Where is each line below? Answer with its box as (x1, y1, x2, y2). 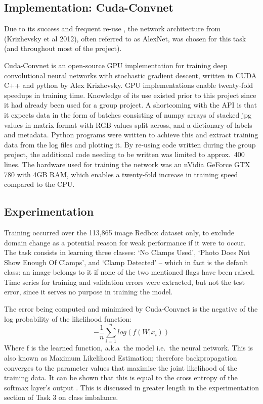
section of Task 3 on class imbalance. (4, 392, 118, 402)
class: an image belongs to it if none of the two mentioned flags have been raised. (4, 267, 255, 277)
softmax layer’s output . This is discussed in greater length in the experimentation (4, 382, 259, 392)
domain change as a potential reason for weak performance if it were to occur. (4, 237, 246, 247)
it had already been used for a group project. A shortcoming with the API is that (4, 99, 257, 110)
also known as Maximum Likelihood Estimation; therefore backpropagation (4, 352, 237, 363)
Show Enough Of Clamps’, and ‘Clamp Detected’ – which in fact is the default (4, 257, 248, 267)
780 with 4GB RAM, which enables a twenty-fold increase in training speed (4, 169, 238, 179)
